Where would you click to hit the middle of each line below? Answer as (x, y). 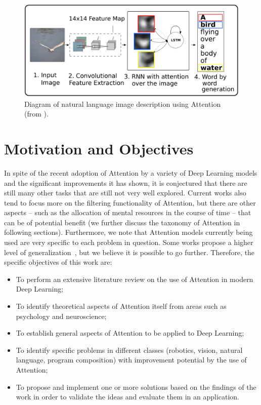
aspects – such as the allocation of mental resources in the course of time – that (128, 212)
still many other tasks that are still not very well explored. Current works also (125, 193)
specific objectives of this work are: (58, 262)
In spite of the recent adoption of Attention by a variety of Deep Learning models (131, 172)
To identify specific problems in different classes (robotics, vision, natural (129, 350)
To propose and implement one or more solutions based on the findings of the (136, 387)
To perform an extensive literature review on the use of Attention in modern (135, 279)
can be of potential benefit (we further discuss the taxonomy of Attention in (122, 222)
